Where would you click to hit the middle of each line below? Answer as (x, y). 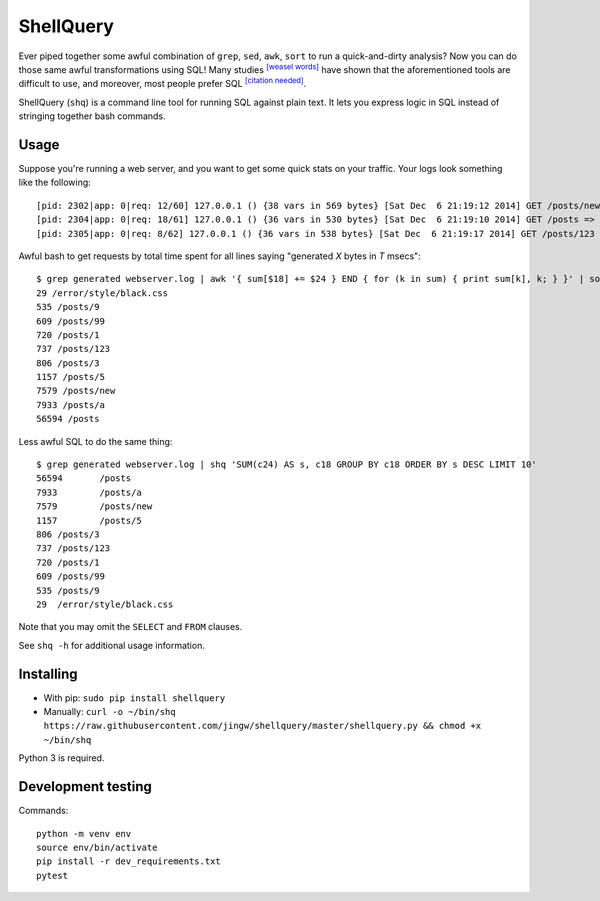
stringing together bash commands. (92, 116)
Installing (48, 673)
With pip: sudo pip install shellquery (134, 697)
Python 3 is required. (61, 758)
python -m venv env (84, 833)
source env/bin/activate (97, 847)
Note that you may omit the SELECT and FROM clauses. (130, 627)
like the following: (55, 182)
